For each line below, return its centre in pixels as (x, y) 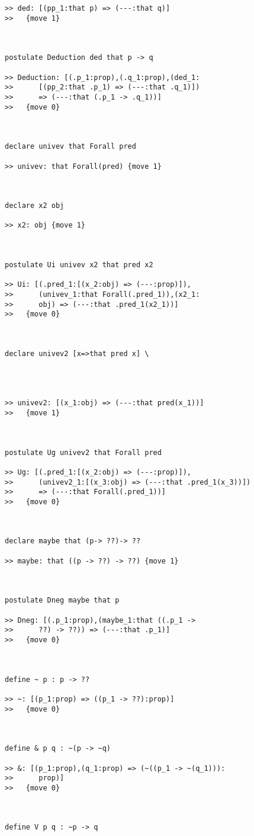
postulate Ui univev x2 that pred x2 (79, 265)
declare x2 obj (35, 206)
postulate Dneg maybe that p (62, 600)
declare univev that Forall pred (70, 147)
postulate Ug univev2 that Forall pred (83, 452)
